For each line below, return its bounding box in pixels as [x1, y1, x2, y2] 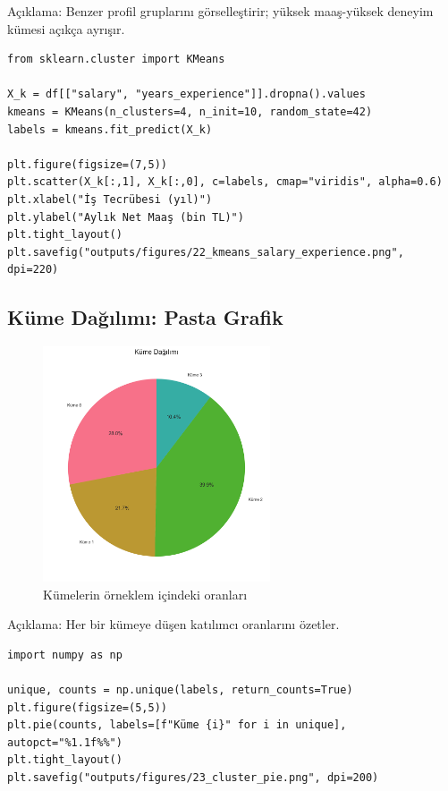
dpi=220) [7, 263, 59, 276]
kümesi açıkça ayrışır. [7, 19, 125, 38]
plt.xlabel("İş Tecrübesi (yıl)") [7, 192, 213, 206]
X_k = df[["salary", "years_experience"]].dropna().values [7, 88, 366, 101]
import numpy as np [7, 648, 123, 661]
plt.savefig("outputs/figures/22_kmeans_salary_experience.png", [7, 245, 404, 259]
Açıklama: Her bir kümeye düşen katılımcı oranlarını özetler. [7, 615, 340, 634]
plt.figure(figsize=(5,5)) [7, 701, 167, 714]
